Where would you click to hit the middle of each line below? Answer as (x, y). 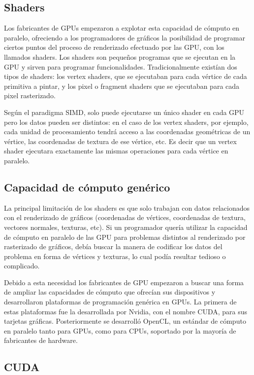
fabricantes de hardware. (41, 340)
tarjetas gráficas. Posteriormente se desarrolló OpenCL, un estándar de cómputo (125, 321)
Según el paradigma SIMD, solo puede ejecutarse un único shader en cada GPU (124, 112)
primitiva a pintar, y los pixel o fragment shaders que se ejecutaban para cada (122, 86)
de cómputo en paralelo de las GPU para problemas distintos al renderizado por (125, 237)
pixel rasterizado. (30, 95)
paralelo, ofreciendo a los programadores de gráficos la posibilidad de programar (125, 37)
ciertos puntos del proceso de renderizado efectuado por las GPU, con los (114, 47)
